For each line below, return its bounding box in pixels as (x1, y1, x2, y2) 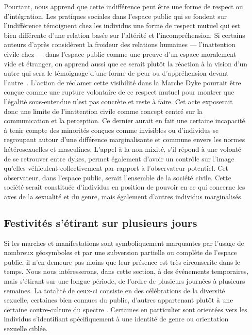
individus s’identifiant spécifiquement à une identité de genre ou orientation (4, 314, 229, 324)
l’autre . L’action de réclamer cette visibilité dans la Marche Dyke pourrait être (4, 77, 241, 87)
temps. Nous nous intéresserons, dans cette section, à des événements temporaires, (4, 266, 249, 276)
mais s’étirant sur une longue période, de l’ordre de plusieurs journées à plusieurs (4, 276, 245, 286)
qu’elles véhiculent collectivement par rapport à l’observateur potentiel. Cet (4, 163, 228, 173)
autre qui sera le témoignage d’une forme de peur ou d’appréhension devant (4, 68, 229, 78)
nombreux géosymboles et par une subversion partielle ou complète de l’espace (4, 247, 237, 257)
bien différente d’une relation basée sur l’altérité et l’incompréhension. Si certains (4, 30, 245, 40)
